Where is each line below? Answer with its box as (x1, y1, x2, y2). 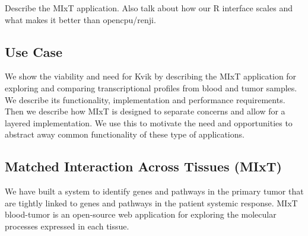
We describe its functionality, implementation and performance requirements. (5, 93, 285, 106)
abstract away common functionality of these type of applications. (5, 128, 245, 141)
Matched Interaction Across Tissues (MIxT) (5, 157, 282, 176)
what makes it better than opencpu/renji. (5, 13, 156, 25)
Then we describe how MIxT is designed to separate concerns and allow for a (5, 105, 285, 117)
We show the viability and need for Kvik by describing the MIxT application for (5, 70, 297, 82)
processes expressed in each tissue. (5, 219, 129, 232)
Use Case (5, 42, 63, 60)
